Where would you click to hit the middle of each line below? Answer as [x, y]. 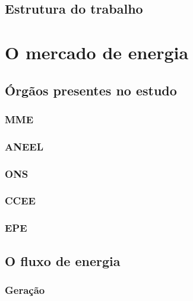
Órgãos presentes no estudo [91, 90]
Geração [25, 289]
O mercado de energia [97, 52]
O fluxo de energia [63, 260]
